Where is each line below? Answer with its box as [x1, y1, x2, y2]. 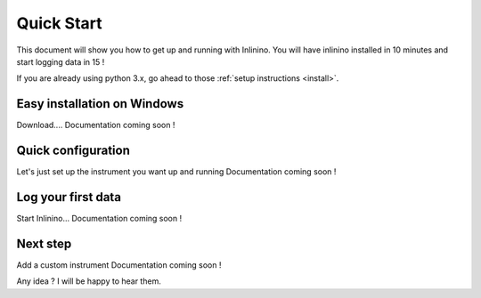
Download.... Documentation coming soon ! [16, 120, 175, 131]
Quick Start [16, 13, 102, 33]
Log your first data [16, 189, 122, 205]
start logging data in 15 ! [16, 56, 105, 67]
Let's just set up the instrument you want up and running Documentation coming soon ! [16, 166, 337, 177]
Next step [16, 236, 72, 251]
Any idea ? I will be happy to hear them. [16, 276, 162, 286]
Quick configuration [16, 143, 131, 158]
